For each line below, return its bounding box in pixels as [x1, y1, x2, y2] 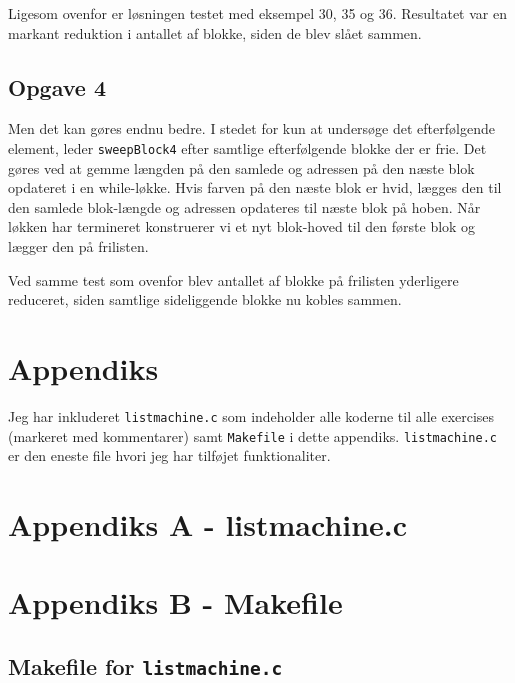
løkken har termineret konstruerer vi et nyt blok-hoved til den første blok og [8, 216, 476, 237]
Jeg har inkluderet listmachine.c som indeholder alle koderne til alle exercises [8, 405, 495, 426]
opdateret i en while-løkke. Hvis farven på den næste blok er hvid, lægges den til [8, 177, 502, 198]
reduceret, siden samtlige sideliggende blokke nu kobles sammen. [8, 289, 402, 310]
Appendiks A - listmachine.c [8, 504, 408, 545]
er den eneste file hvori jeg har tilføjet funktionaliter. [8, 445, 331, 466]
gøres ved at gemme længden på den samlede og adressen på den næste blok [8, 157, 475, 178]
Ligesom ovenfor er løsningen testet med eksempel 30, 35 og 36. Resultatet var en [8, 3, 507, 23]
